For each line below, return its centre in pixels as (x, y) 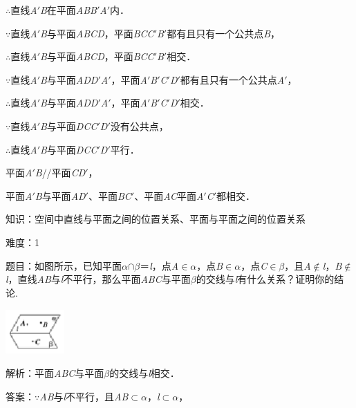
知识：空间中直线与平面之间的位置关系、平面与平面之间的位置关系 (156, 219)
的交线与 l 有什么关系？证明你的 (265, 279)
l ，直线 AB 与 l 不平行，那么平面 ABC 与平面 (98, 279)
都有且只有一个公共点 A (232, 79)
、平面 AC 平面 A (169, 195)
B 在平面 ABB (68, 10)
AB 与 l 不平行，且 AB (84, 396)
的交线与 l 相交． (144, 373)
